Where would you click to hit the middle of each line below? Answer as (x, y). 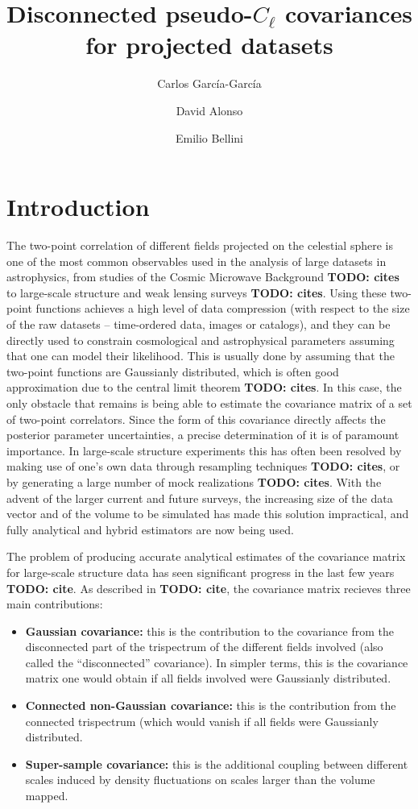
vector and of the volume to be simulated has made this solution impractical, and (208, 514)
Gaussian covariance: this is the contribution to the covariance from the (209, 631)
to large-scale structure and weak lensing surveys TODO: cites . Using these (197, 292)
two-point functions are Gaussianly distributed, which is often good (173, 371)
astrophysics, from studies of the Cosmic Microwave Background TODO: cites (203, 277)
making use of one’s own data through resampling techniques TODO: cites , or (203, 466)
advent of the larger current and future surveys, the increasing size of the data (200, 498)
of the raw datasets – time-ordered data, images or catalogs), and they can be (199, 324)
